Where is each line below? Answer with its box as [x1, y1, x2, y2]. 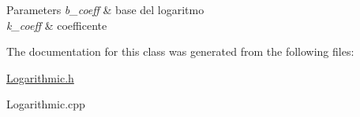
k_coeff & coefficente [6, 16, 107, 33]
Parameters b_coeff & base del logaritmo [6, 2, 204, 17]
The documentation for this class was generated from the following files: [6, 43, 354, 60]
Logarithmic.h [6, 69, 74, 86]
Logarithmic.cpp [6, 96, 85, 112]
